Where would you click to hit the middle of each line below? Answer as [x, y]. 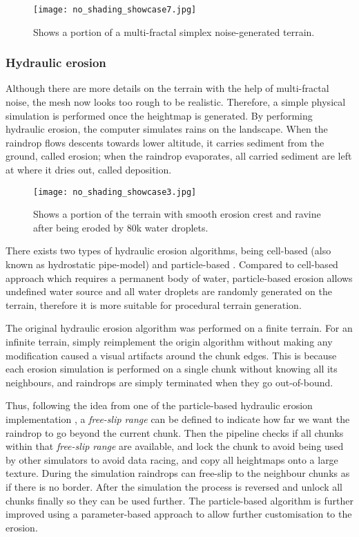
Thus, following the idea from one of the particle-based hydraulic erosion [159, 405]
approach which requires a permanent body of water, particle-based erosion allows [179, 277]
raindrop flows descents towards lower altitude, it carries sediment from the [165, 142]
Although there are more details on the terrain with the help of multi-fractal [167, 88]
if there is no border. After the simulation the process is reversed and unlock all [174, 486]
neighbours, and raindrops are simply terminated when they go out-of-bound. [169, 382]
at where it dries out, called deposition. [89, 170]
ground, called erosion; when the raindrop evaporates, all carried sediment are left [179, 156]
